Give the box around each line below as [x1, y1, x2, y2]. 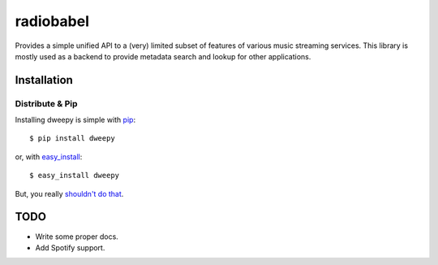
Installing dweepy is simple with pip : [15, 115, 136, 125]
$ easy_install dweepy [29, 171, 120, 180]
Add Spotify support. [35, 242, 105, 252]
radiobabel [15, 12, 89, 30]
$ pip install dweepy [29, 134, 115, 143]
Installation [15, 73, 73, 87]
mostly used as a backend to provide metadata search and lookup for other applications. [15, 51, 311, 61]
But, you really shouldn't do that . [15, 189, 124, 198]
